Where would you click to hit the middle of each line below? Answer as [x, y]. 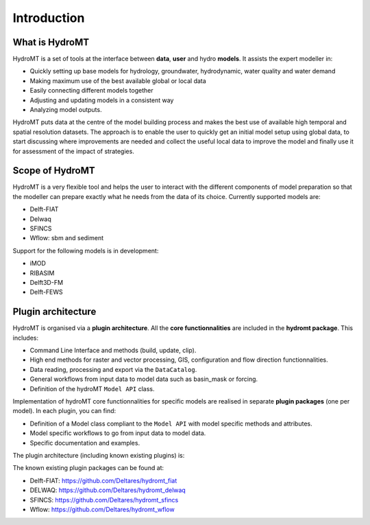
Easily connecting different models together [91, 91]
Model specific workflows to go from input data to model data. [118, 433]
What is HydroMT [51, 42]
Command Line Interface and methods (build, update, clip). [113, 351]
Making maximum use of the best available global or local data [118, 81]
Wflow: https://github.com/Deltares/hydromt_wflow [102, 509]
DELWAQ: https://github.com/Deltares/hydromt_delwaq [108, 490]
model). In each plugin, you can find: [64, 411]
